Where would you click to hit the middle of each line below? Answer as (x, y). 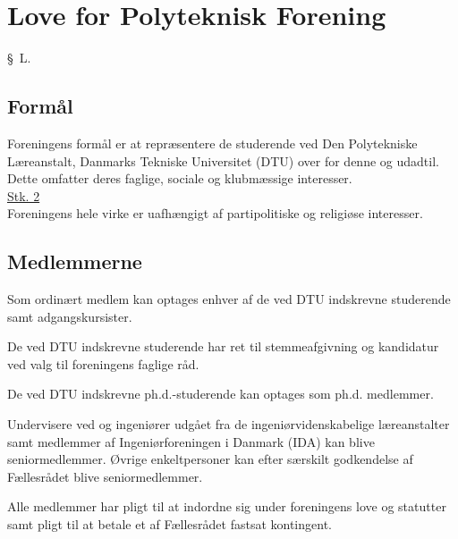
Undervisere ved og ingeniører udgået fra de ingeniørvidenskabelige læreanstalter (229, 424)
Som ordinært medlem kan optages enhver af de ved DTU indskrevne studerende (229, 299)
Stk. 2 (24, 195)
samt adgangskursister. (70, 316)
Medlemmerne (75, 261)
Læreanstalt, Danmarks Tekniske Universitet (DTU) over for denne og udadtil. (223, 160)
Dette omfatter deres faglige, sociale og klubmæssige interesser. (180, 178)
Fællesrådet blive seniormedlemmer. (105, 476)
